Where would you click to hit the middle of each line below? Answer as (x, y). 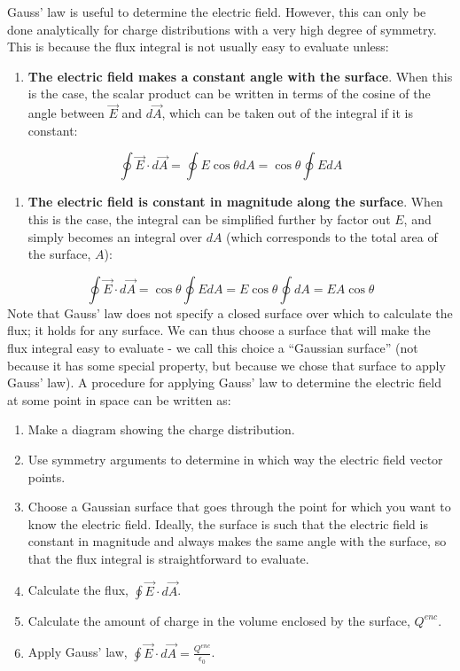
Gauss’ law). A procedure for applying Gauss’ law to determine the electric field (224, 382)
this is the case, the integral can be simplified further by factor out (209, 218)
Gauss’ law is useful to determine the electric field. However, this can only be (217, 12)
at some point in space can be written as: (119, 399)
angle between (66, 113)
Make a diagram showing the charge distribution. (161, 429)
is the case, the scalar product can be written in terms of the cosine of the (229, 94)
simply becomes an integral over (115, 236)
